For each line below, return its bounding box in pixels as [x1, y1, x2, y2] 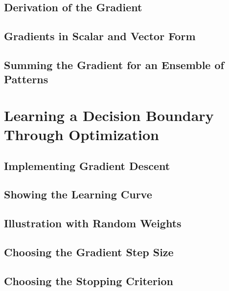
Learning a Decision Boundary [4, 105, 214, 125]
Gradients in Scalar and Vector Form [4, 28, 196, 44]
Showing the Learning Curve [4, 187, 152, 202]
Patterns [4, 72, 48, 87]
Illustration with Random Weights [4, 216, 182, 231]
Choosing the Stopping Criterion [4, 273, 174, 288]
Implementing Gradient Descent [4, 158, 170, 173]
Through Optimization [4, 124, 159, 145]
